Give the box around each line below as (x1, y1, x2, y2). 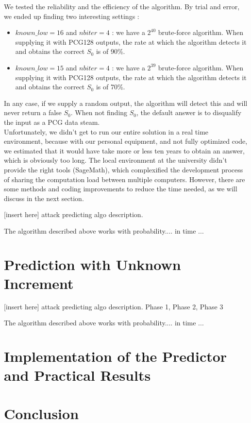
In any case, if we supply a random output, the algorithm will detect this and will (4, 98, 248, 108)
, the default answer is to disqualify (136, 107, 242, 118)
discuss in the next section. (4, 193, 84, 203)
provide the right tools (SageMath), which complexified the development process (4, 164, 243, 174)
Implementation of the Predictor (4, 346, 227, 366)
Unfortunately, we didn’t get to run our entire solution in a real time (4, 126, 209, 136)
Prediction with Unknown (4, 254, 181, 274)
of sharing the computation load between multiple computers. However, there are (4, 174, 245, 184)
